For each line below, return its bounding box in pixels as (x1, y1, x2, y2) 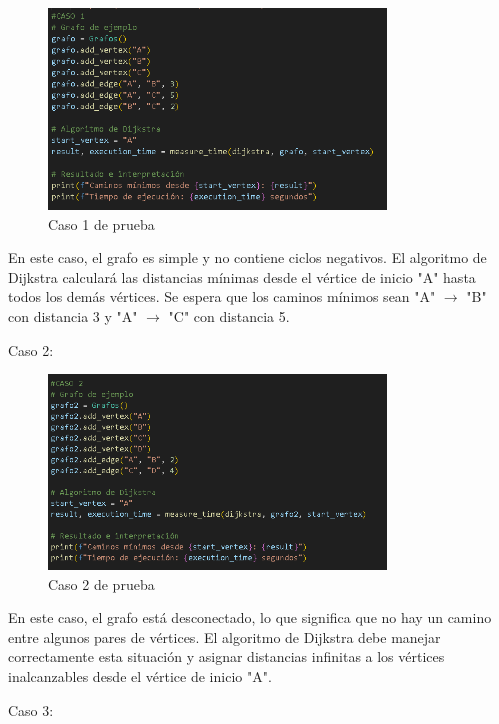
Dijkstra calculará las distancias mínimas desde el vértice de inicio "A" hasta (8, 266, 476, 287)
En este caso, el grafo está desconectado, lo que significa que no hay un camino (8, 607, 492, 628)
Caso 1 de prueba (48, 213, 155, 234)
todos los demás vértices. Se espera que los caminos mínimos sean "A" (8, 286, 436, 307)
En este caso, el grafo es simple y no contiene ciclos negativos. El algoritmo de (8, 247, 487, 268)
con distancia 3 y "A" (8, 305, 138, 326)
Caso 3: (8, 699, 54, 720)
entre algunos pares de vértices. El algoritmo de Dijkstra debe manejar (8, 626, 441, 647)
